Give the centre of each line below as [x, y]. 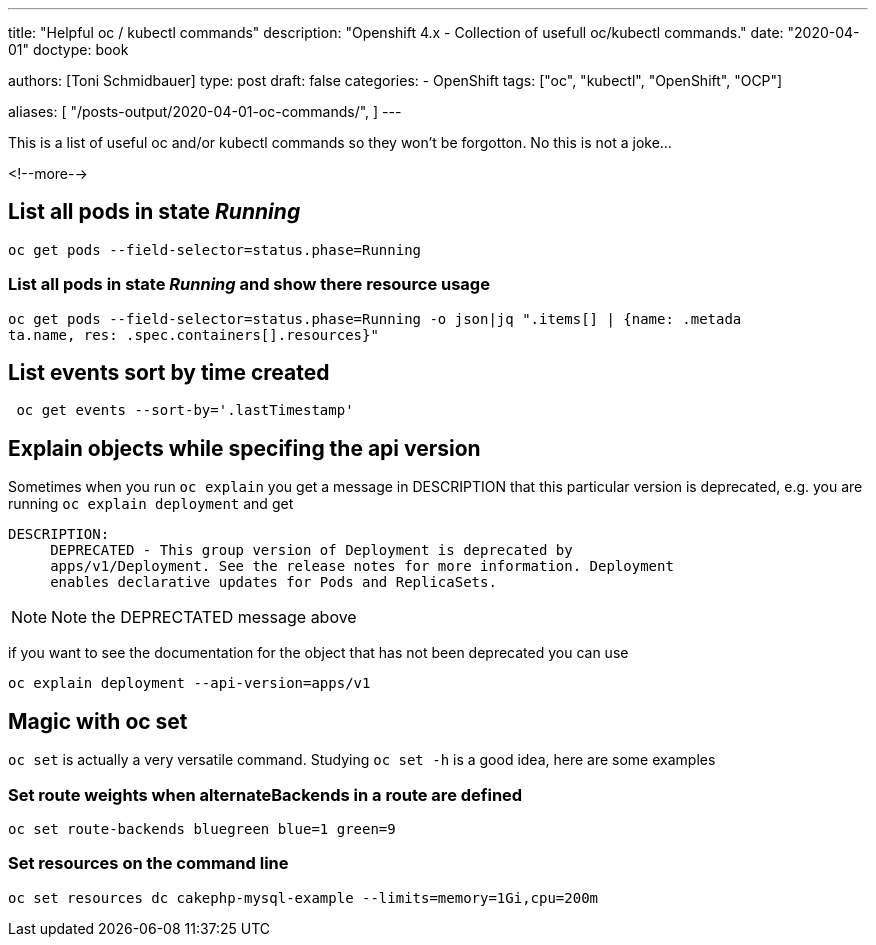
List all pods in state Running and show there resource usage [249, 284]
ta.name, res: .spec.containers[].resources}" [193, 334]
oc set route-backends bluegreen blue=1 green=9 [202, 828]
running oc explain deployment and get [151, 504]
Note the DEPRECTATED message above [204, 617]
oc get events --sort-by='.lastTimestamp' [185, 410]
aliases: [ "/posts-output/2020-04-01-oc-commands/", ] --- [205, 111]
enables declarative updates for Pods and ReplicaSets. [273, 582]
